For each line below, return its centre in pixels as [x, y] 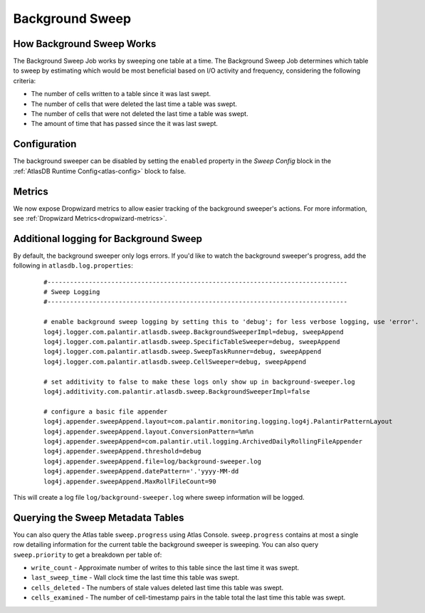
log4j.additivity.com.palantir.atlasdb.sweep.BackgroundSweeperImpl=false [177, 391]
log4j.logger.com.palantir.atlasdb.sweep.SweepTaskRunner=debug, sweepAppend [183, 352]
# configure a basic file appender [106, 412]
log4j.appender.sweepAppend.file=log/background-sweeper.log [152, 461]
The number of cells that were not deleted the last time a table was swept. [140, 114]
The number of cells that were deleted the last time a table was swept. [134, 104]
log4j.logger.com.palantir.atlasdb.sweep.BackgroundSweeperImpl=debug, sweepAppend [194, 332]
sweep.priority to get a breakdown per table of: [88, 555]
